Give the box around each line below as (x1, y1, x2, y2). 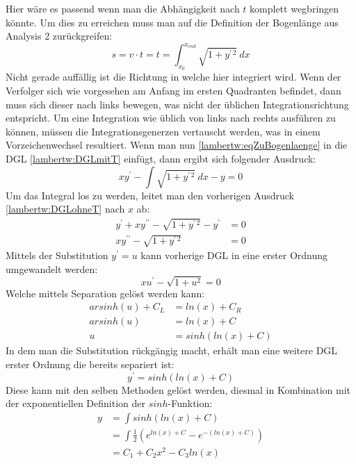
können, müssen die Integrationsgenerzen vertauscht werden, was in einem (6, 124, 321, 138)
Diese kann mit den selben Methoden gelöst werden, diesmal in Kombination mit (6, 382, 350, 397)
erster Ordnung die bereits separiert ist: (6, 357, 175, 371)
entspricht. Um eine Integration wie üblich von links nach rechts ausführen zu (6, 110, 336, 125)
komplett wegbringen (250, 1, 339, 15)
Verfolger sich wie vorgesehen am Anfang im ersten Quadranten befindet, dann (6, 83, 341, 98)
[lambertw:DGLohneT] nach (6, 201, 125, 216)
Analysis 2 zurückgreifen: (6, 28, 113, 43)
